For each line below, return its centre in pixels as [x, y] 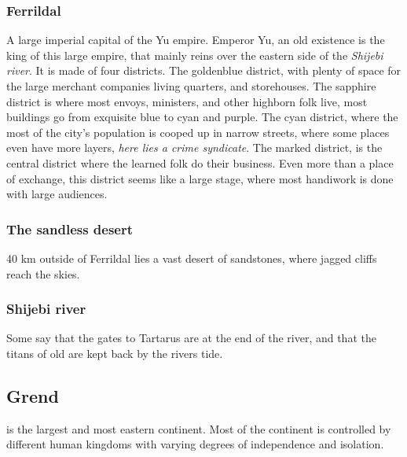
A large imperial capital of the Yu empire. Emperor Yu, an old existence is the [196, 40]
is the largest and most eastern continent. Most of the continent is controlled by [199, 428]
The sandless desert [70, 228]
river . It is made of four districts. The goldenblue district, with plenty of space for [204, 70]
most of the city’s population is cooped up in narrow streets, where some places [198, 132]
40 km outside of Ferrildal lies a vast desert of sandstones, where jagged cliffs [192, 258]
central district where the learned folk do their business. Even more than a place [200, 162]
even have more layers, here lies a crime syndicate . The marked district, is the [194, 147]
